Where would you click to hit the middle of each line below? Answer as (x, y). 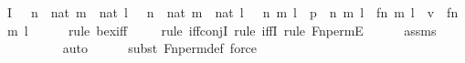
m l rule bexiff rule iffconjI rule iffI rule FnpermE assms (222, 30)
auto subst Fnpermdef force (160, 48)
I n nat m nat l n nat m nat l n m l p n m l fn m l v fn (232, 12)
